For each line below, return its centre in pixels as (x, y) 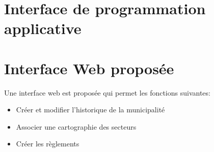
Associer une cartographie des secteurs (76, 126)
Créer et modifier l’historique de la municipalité (90, 110)
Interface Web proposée (89, 68)
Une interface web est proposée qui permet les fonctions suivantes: (107, 92)
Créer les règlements (48, 144)
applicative (43, 28)
